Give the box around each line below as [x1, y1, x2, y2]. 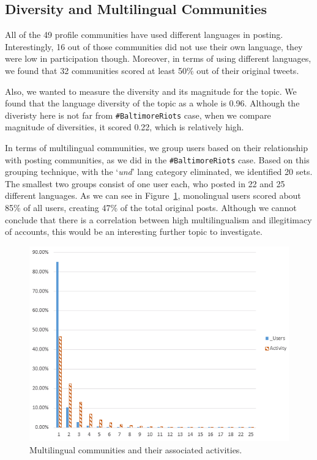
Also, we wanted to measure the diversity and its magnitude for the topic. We [5, 84, 297, 97]
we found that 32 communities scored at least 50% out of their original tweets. [5, 64, 299, 76]
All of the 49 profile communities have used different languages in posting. [5, 28, 283, 41]
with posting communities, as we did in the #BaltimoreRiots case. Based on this [5, 153, 310, 166]
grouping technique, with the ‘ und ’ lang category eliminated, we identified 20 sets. [5, 165, 313, 178]
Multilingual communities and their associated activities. [29, 443, 242, 456]
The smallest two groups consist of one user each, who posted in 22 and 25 [5, 177, 285, 190]
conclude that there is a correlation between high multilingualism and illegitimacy [5, 213, 312, 226]
